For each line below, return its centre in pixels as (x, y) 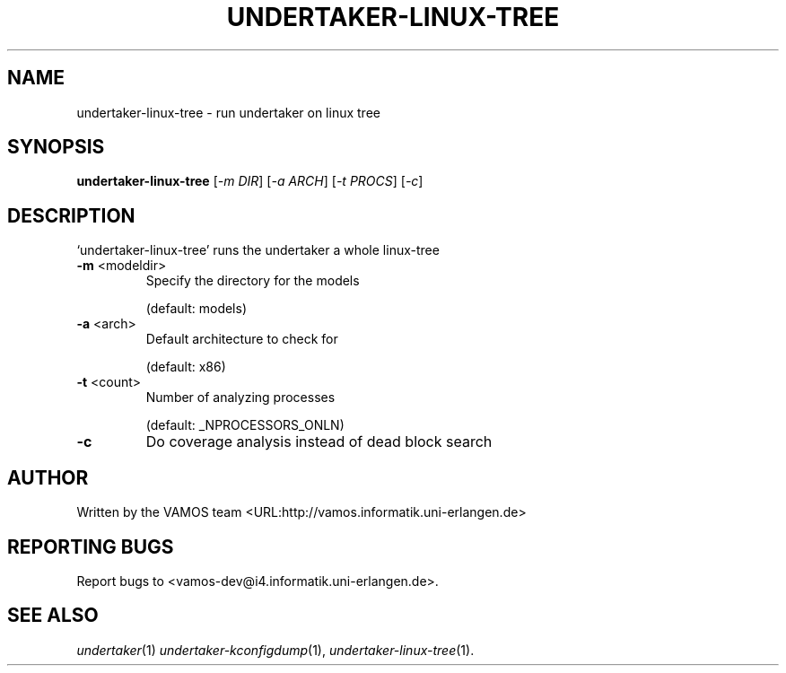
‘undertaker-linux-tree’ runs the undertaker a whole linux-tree (258, 250)
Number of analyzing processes (240, 398)
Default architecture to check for (242, 339)
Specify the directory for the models (253, 281)
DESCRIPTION (71, 215)
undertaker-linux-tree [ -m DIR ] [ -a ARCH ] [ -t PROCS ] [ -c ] (250, 181)
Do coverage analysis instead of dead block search (319, 442)
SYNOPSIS (56, 147)
